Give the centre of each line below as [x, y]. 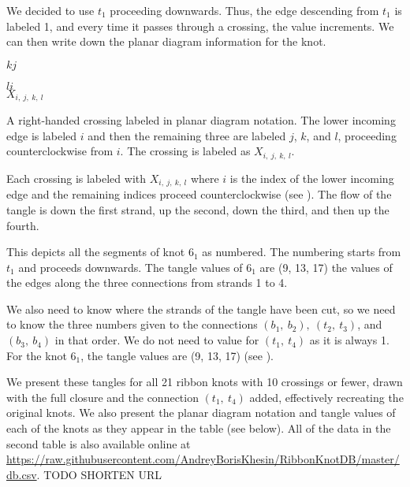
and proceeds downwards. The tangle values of [130, 267]
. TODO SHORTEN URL [99, 474]
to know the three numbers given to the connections [132, 324]
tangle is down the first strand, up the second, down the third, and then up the [198, 209]
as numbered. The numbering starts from [302, 252]
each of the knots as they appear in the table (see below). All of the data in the [199, 428]
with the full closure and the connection [102, 397]
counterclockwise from [60, 151]
